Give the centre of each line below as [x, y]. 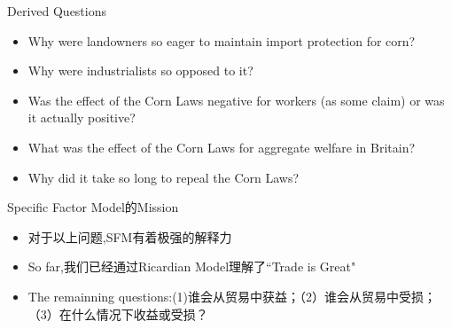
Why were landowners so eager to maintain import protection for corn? [222, 40]
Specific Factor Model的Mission [93, 207]
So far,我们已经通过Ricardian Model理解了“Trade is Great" [192, 266]
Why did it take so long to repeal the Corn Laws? [164, 177]
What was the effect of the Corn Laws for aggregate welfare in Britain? [222, 147]
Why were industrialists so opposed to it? [140, 70]
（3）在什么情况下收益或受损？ [118, 313]
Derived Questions [57, 11]
